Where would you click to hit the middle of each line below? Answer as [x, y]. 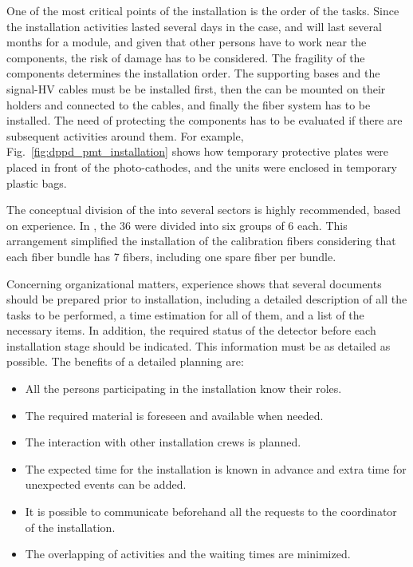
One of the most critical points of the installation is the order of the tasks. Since [203, 10]
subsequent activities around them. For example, [125, 135]
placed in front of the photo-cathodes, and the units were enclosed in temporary [202, 167]
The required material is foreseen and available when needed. [174, 415]
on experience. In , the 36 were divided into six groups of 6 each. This [177, 225]
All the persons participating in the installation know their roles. [183, 389]
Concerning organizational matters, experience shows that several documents [194, 283]
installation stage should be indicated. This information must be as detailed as [199, 345]
